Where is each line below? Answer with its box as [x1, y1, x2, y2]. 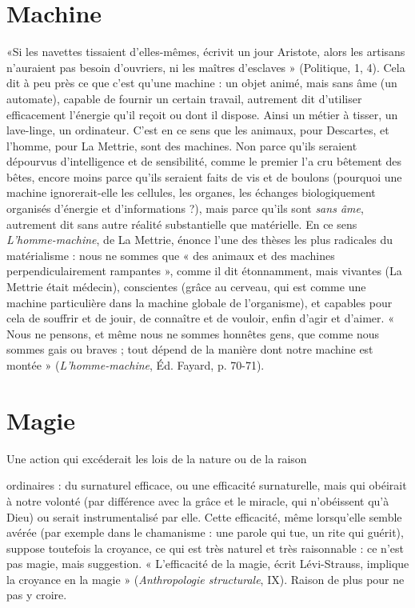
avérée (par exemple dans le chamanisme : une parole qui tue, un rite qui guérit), [6, 524, 404, 541]
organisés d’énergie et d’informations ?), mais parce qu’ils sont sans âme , [6, 200, 364, 217]
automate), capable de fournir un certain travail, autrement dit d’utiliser [6, 90, 362, 106]
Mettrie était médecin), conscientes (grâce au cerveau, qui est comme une [6, 278, 366, 295]
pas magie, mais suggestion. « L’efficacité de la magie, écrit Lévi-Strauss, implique [6, 555, 409, 572]
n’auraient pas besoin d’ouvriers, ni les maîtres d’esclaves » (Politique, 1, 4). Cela [6, 58, 405, 75]
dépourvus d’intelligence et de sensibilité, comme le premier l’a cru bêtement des [6, 153, 401, 170]
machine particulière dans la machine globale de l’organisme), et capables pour [6, 294, 393, 310]
